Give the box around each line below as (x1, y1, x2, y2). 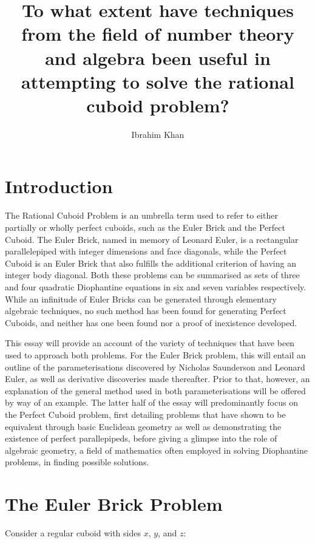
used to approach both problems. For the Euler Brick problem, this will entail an (5, 348, 306, 361)
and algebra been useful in (45, 45, 271, 70)
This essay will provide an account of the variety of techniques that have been (5, 336, 295, 349)
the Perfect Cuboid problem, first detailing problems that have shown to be (5, 408, 286, 420)
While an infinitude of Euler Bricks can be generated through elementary (5, 292, 277, 305)
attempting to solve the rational (21, 69, 294, 94)
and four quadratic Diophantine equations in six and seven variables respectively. (5, 280, 307, 293)
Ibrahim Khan (131, 128, 185, 140)
